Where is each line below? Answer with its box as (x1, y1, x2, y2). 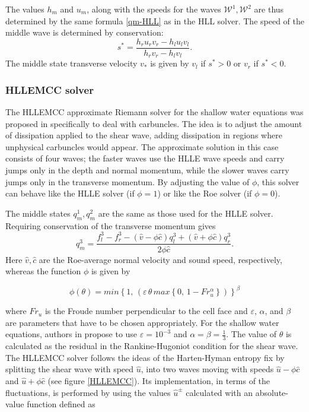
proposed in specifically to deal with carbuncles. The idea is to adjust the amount (5, 117, 302, 129)
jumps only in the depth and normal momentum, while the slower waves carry (5, 164, 289, 176)
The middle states (5, 207, 71, 219)
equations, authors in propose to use (5, 328, 138, 340)
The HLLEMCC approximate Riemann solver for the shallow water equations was (5, 106, 304, 118)
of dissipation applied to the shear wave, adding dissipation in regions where (5, 129, 282, 141)
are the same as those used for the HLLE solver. (98, 207, 273, 219)
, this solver (257, 175, 300, 188)
